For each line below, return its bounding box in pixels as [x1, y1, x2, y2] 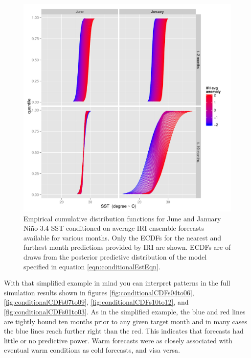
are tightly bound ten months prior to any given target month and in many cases [4, 316, 248, 326]
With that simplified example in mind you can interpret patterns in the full [4, 278, 230, 288]
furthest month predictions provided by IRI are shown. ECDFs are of [23, 242, 231, 252]
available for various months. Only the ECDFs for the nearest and [23, 232, 221, 242]
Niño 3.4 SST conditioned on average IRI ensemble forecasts [23, 223, 205, 233]
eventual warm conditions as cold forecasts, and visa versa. [4, 345, 180, 355]
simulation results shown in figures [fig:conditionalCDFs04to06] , [4, 287, 194, 297]
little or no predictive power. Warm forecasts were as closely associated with [4, 335, 232, 345]
